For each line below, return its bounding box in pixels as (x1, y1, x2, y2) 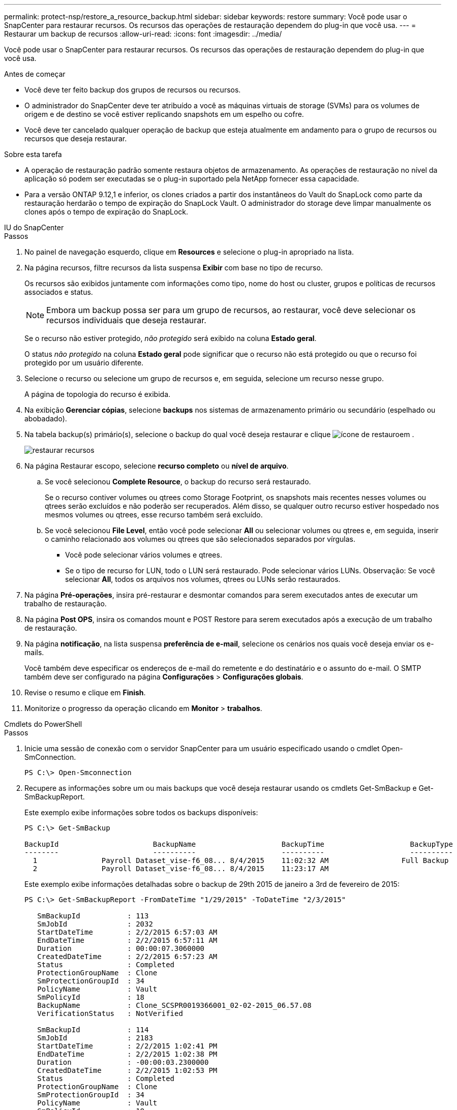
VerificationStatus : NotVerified (37, 1009, 183, 1017)
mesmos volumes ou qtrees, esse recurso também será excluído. (45, 510, 263, 519)
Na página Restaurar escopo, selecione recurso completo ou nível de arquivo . (24, 461, 289, 470)
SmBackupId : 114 (37, 1026, 149, 1034)
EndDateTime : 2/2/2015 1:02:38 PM (37, 1050, 218, 1058)
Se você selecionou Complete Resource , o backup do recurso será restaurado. (45, 477, 311, 486)
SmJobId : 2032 (37, 920, 153, 928)
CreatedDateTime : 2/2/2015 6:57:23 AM (37, 952, 218, 961)
